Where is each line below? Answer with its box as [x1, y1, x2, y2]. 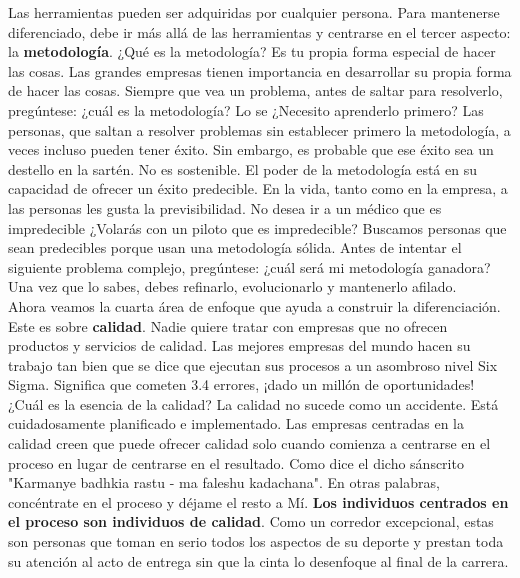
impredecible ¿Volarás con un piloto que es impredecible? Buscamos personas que [8, 217, 507, 238]
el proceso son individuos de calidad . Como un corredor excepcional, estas [8, 511, 494, 532]
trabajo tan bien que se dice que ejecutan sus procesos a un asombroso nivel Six [8, 354, 498, 375]
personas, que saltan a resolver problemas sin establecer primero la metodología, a [8, 119, 511, 140]
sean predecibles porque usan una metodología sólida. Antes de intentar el [8, 237, 462, 258]
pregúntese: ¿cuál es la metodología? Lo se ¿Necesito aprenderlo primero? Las [8, 99, 484, 120]
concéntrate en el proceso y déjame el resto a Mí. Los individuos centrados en [8, 491, 509, 512]
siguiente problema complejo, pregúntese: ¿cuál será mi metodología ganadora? [8, 256, 491, 277]
